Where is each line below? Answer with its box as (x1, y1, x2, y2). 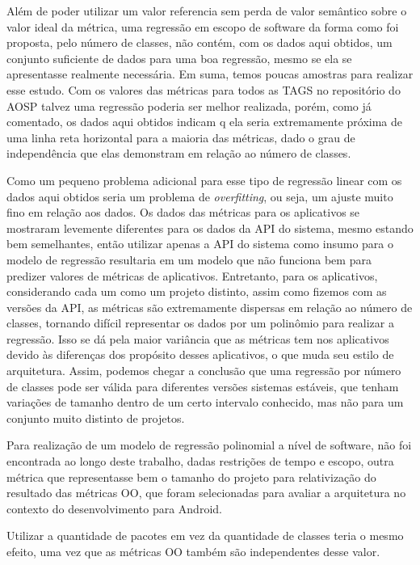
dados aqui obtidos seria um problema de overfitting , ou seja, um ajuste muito (6, 188, 393, 204)
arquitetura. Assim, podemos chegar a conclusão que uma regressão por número (6, 362, 401, 379)
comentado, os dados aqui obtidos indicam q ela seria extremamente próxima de (6, 113, 402, 130)
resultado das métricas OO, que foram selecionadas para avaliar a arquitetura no (6, 484, 406, 501)
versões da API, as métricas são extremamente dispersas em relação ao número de (6, 298, 413, 315)
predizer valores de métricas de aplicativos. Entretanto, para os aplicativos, (6, 267, 378, 284)
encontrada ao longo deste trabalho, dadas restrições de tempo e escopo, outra (6, 453, 394, 470)
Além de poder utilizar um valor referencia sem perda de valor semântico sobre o (6, 2, 407, 19)
